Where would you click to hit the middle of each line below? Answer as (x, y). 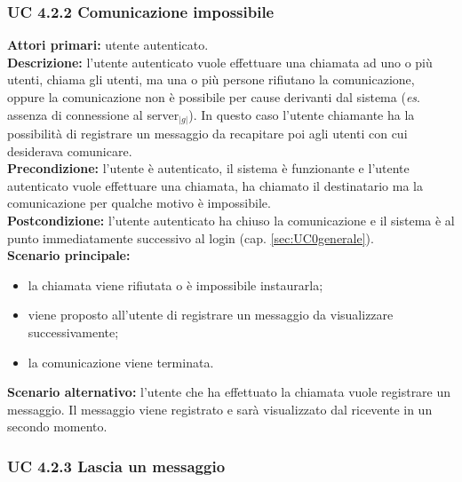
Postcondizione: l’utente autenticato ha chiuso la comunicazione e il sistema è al (231, 221)
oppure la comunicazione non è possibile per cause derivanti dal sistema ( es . (214, 97)
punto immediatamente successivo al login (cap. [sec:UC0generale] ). (191, 237)
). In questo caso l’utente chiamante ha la (302, 114)
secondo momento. (57, 427)
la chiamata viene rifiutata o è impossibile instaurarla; (175, 284)
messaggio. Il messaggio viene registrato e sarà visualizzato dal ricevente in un (220, 409)
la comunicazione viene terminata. (121, 362)
